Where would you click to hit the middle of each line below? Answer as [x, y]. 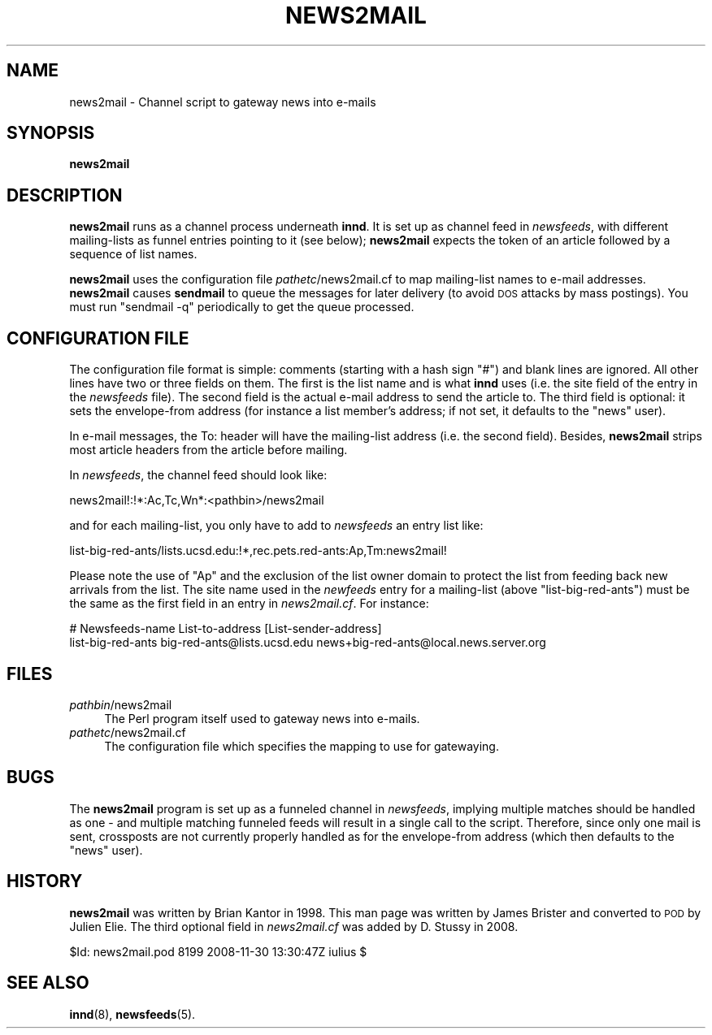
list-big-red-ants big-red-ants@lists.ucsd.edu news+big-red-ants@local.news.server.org [308, 643]
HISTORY [45, 881]
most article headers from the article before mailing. [208, 450]
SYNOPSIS [51, 133]
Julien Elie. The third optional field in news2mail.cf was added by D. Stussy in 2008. [294, 926]
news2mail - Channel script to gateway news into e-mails [223, 102]
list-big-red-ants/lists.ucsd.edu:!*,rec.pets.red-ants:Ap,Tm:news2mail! [258, 551]
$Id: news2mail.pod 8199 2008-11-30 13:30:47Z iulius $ [218, 951]
